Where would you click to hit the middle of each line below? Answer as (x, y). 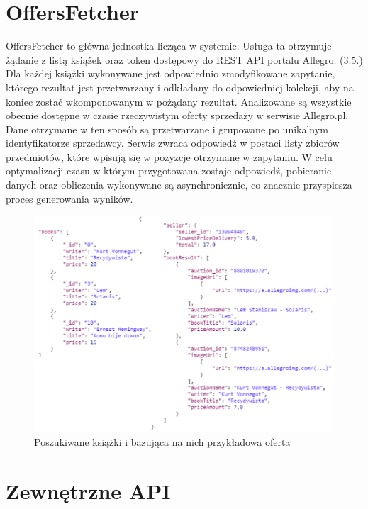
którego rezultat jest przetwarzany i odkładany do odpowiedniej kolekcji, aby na (180, 87)
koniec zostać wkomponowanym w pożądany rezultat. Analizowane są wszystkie (179, 101)
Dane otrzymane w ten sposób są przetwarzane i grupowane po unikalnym (167, 129)
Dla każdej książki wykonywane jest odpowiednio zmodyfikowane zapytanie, (171, 73)
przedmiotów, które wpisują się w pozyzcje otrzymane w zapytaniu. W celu (169, 156)
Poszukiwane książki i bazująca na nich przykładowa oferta (162, 441)
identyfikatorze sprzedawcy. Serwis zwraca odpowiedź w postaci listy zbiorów (173, 143)
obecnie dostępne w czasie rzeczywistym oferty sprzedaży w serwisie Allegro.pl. (177, 115)
